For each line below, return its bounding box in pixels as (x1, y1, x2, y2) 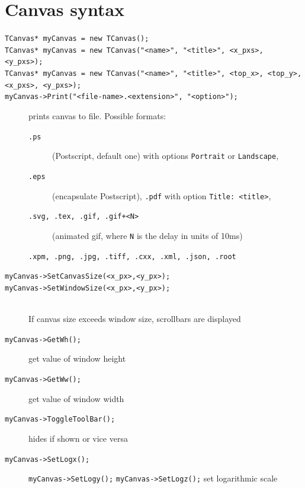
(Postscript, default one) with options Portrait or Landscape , (52, 149, 279, 162)
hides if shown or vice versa (28, 432, 128, 444)
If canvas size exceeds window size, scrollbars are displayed (28, 312, 241, 325)
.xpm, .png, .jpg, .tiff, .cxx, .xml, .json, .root (28, 252, 236, 261)
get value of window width (28, 392, 124, 404)
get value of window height (28, 352, 126, 365)
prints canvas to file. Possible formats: (28, 110, 166, 122)
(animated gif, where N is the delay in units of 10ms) (52, 229, 243, 241)
